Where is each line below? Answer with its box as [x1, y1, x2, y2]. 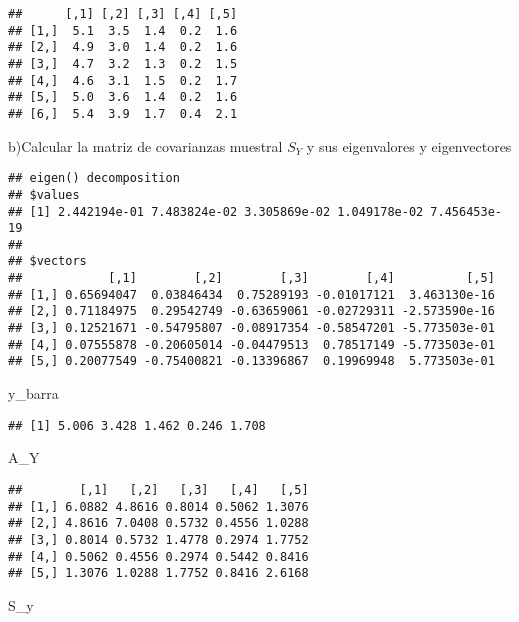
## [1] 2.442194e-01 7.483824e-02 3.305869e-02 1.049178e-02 [8, 204, 424, 219]
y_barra [8, 383, 59, 404]
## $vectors [8, 254, 87, 269]
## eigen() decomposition [8, 171, 180, 186]
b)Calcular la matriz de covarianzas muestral [8, 135, 283, 156]
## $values [8, 187, 80, 202]
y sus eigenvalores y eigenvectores [306, 135, 512, 156]
